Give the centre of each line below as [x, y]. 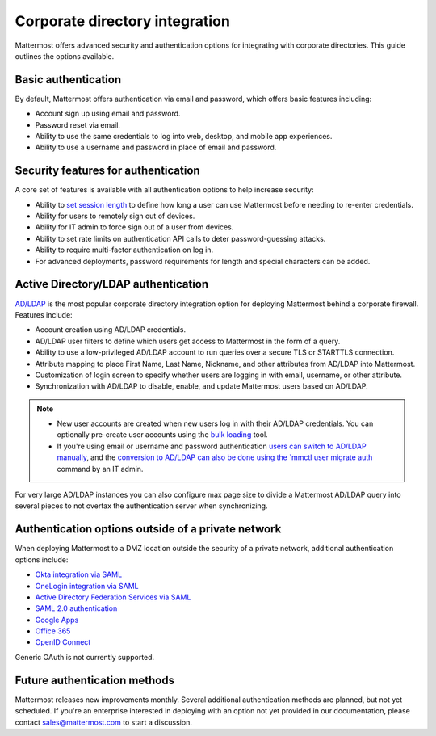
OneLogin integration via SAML [87, 586]
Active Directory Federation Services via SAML [113, 597]
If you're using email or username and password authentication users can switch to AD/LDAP [212, 446]
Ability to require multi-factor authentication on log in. [124, 250]
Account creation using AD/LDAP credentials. [110, 330]
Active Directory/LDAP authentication [112, 284]
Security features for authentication [108, 171]
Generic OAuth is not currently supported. [85, 657]
